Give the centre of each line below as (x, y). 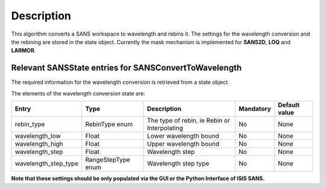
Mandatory (255, 109)
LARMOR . (24, 51)
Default (289, 105)
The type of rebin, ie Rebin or (189, 121)
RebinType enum (109, 124)
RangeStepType (108, 160)
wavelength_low (38, 136)
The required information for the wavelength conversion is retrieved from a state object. (120, 82)
